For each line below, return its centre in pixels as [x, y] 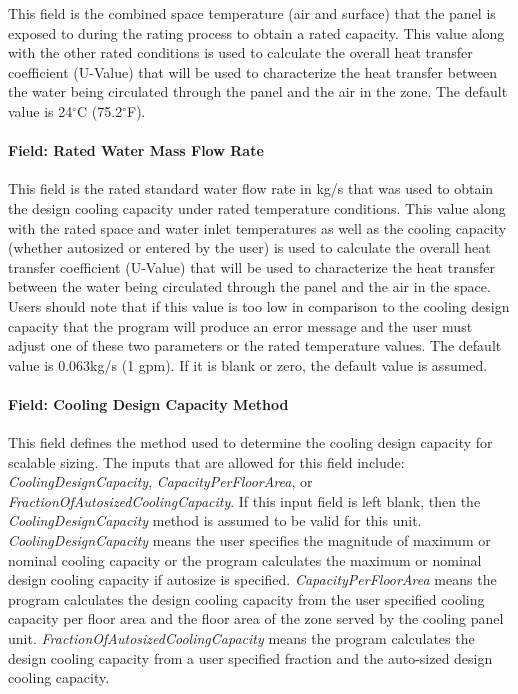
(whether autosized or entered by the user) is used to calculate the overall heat [249, 247]
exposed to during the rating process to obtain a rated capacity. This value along [256, 32]
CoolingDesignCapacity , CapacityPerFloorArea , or [160, 481]
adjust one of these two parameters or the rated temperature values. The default [255, 345]
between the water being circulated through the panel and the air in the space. [249, 286]
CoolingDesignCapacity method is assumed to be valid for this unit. [215, 520]
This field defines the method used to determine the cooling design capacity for [250, 442]
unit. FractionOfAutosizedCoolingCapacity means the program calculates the [241, 638]
